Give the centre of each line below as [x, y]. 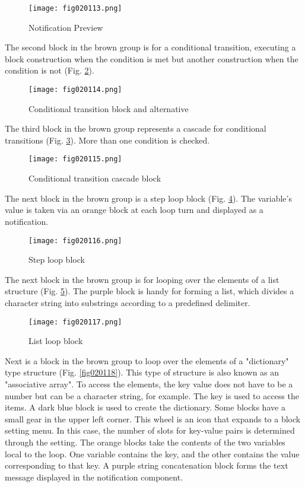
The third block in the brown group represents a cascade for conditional [136, 128]
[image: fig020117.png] [75, 322]
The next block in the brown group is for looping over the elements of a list [142, 279]
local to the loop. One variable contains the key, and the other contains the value [152, 453]
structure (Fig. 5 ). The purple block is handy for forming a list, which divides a [150, 291]
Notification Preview [66, 27]
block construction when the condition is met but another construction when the [152, 58]
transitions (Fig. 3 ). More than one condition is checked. [107, 140]
